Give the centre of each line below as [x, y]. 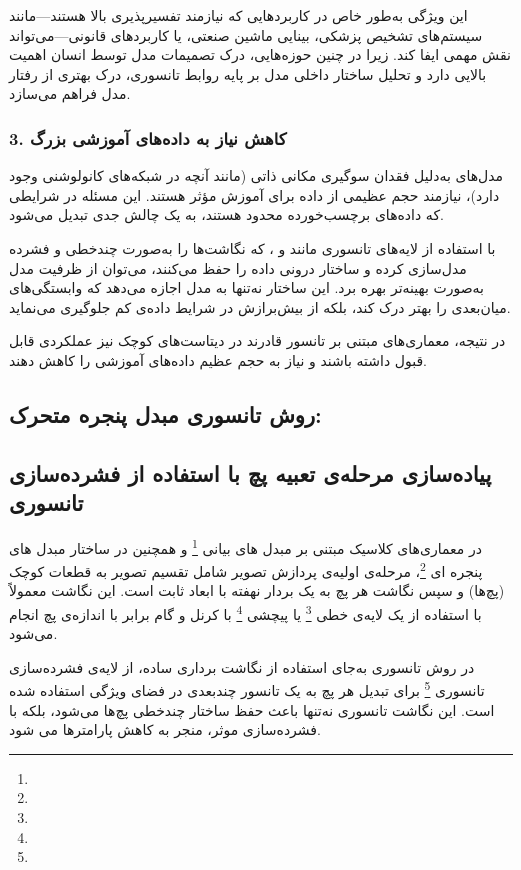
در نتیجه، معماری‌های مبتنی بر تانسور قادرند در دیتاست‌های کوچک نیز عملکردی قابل [257, 340]
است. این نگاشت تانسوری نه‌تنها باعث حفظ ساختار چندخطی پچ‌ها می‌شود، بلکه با [252, 709]
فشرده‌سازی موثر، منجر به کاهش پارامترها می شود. [165, 729]
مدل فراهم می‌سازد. [70, 93]
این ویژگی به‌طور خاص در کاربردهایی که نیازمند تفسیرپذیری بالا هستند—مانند [238, 15]
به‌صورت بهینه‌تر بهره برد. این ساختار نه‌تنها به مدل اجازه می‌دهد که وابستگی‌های [246, 287]
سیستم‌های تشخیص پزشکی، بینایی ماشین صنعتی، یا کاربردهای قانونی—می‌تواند [246, 34]
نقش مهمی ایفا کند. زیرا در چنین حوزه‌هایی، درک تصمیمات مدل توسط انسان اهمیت [260, 54]
